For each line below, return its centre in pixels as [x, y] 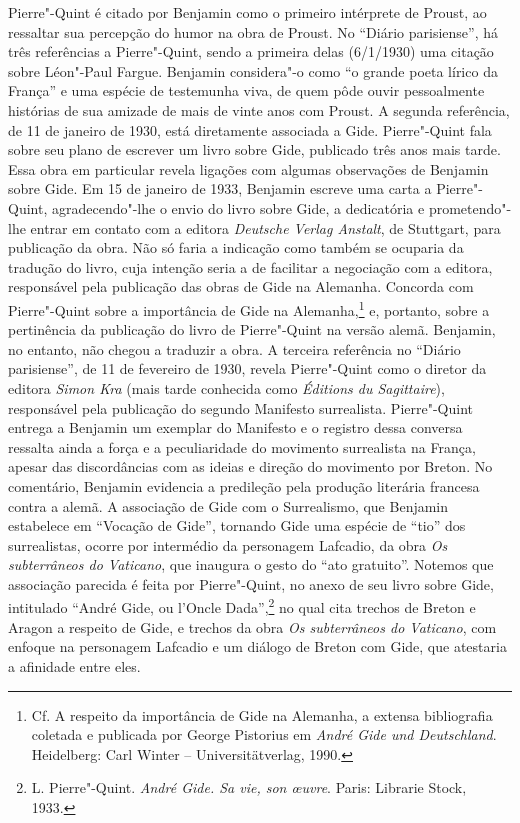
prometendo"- [470, 207]
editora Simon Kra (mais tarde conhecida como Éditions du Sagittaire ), [226, 387]
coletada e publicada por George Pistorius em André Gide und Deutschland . [264, 734]
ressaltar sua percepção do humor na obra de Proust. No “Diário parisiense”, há [253, 31]
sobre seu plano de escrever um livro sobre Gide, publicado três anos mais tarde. [254, 149]
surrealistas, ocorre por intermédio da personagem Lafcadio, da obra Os [228, 544]
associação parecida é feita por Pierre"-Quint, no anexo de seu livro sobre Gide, [251, 583]
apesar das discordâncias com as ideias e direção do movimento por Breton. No [250, 466]
